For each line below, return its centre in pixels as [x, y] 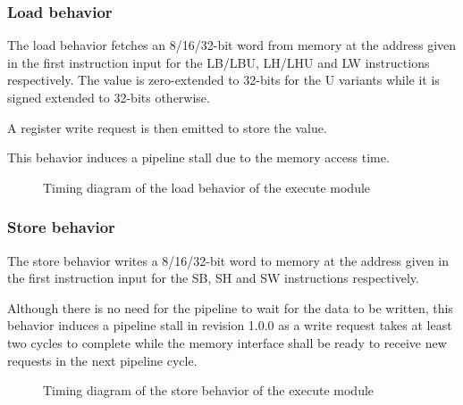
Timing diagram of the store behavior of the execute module [209, 390]
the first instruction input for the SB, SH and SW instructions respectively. [213, 278]
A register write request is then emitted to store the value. [167, 127]
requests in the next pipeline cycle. [102, 360]
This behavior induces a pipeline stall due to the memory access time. [198, 157]
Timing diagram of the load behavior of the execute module [207, 187]
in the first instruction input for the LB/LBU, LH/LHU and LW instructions [219, 62]
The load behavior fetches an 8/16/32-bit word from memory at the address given [232, 45]
